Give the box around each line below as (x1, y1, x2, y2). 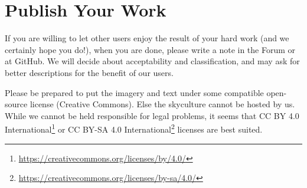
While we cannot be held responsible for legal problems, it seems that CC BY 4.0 (5, 109, 299, 121)
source (5, 98, 28, 110)
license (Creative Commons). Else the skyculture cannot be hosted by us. (30, 98, 295, 110)
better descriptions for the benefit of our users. (5, 66, 174, 78)
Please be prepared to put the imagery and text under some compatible (5, 86, 264, 98)
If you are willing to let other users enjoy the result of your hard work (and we (5, 32, 289, 44)
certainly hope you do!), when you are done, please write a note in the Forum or (5, 43, 296, 55)
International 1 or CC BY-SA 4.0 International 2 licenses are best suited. (5, 121, 263, 135)
